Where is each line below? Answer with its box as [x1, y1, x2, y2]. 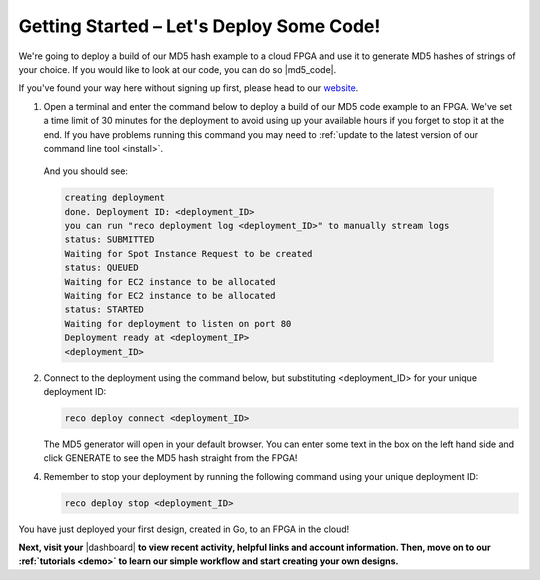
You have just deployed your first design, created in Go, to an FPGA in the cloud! [18, 523, 350, 535]
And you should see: [43, 165, 129, 177]
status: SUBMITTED [64, 234, 155, 245]
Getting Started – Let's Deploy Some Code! [18, 15, 381, 37]
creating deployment [64, 192, 165, 204]
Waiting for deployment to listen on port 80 [64, 318, 292, 329]
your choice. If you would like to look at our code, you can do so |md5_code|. [18, 63, 337, 75]
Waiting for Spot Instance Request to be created [64, 248, 313, 259]
